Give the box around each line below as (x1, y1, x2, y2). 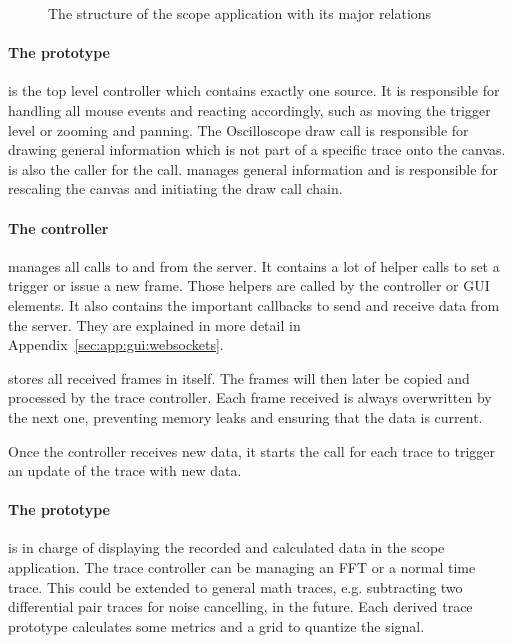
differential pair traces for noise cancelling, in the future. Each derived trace (8, 596, 473, 617)
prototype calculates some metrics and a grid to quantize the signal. (8, 615, 425, 636)
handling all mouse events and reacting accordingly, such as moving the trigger (8, 99, 491, 120)
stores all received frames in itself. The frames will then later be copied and (8, 367, 470, 388)
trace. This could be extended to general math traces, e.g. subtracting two (8, 576, 463, 597)
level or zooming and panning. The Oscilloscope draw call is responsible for (8, 119, 469, 140)
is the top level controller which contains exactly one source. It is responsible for (8, 80, 500, 101)
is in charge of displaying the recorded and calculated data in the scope (8, 537, 445, 558)
